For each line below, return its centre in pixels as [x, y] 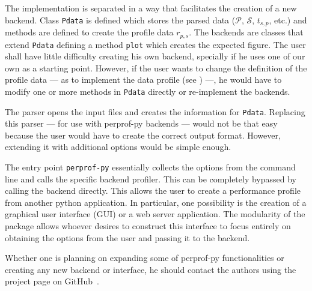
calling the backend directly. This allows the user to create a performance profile [153, 190]
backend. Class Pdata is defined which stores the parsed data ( [120, 19]
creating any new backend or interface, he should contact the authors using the [151, 269]
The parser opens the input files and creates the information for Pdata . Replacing [155, 111]
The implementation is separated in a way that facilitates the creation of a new [151, 8]
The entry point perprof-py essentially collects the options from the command [150, 167]
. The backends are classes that [246, 32]
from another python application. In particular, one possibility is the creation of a [156, 202]
